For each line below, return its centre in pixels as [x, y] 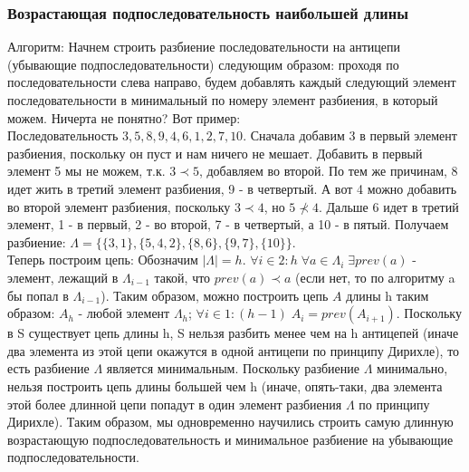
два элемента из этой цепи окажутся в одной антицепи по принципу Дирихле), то [234, 350]
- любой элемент [124, 313]
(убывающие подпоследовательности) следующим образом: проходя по [203, 64]
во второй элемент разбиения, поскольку [119, 206]
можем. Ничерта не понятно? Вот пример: [124, 117]
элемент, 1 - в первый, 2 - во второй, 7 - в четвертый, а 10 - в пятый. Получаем [228, 224]
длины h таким [388, 295]
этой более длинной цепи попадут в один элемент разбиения [175, 404]
